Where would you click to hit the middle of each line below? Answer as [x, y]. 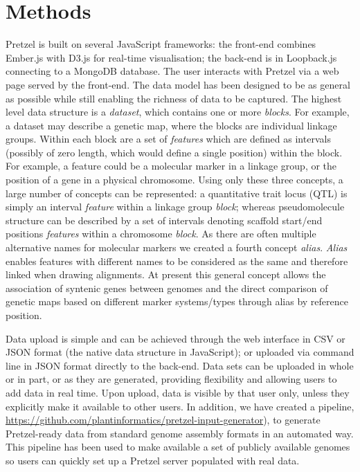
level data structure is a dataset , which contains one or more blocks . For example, [178, 112]
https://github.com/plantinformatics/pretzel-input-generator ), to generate [163, 420]
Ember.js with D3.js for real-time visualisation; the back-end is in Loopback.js [171, 57]
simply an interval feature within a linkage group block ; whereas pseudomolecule [175, 207]
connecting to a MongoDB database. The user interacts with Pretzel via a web [172, 71]
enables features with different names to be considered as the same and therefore [177, 261]
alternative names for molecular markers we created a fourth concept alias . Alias [177, 247]
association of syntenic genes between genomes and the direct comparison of [167, 288]
